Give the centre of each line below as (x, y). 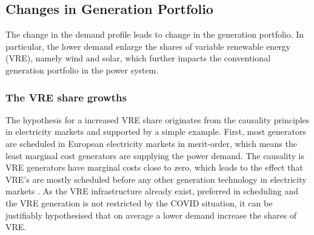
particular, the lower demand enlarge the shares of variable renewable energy (148, 46)
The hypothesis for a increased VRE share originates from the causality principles (158, 119)
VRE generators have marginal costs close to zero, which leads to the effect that (154, 167)
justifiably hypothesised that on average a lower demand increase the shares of (151, 215)
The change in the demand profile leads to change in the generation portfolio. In (155, 34)
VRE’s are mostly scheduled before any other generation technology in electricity (156, 179)
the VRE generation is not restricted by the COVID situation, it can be (139, 203)
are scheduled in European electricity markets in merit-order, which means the (151, 143)
